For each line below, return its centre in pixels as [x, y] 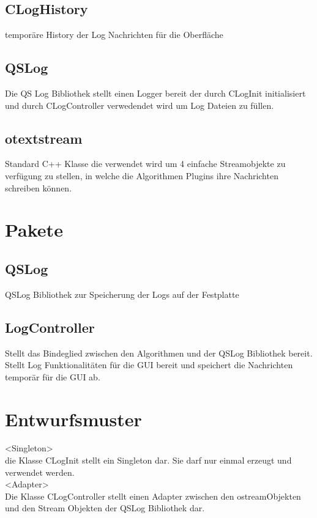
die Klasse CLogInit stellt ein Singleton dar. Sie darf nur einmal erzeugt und [148, 460]
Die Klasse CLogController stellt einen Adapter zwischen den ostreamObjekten [153, 496]
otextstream [44, 138]
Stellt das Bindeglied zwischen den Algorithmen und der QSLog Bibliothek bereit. [159, 353]
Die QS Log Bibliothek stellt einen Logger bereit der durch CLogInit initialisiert [155, 93]
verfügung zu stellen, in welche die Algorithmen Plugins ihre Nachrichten [142, 175]
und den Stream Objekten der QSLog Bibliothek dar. [105, 508]
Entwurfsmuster [73, 419]
